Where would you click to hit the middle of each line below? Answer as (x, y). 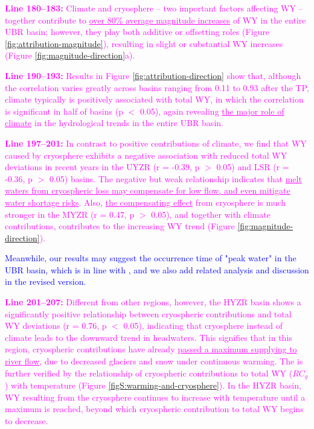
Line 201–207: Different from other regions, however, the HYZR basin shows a (153, 302)
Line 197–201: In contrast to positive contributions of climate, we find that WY (156, 143)
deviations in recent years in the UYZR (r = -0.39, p (102, 167)
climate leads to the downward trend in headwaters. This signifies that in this (149, 337)
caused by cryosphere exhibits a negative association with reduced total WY (146, 155)
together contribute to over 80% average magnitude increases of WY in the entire (155, 20)
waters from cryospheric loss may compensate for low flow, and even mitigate (148, 190)
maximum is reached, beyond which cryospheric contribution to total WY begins (154, 409)
